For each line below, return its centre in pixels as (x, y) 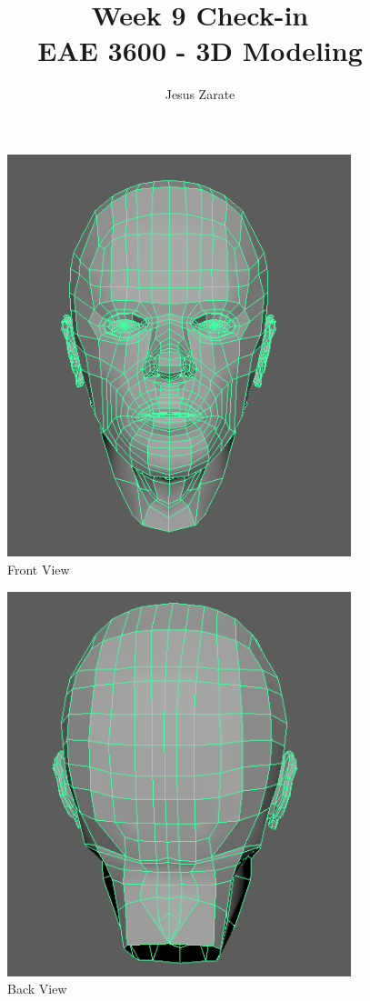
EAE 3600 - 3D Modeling (200, 50)
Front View (39, 570)
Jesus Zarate (200, 94)
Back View (37, 989)
